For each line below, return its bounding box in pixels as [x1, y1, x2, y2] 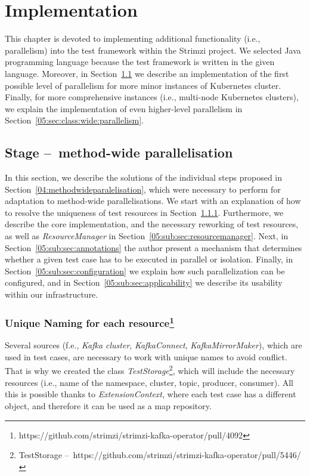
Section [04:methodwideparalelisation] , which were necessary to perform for [5, 183, 281, 195]
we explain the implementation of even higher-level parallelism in [5, 102, 243, 115]
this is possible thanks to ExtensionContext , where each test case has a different [5, 388, 296, 400]
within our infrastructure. [5, 288, 98, 301]
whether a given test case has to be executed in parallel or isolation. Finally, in [5, 253, 293, 265]
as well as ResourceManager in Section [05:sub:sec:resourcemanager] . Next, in [5, 230, 289, 242]
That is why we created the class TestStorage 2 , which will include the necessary [5, 363, 295, 377]
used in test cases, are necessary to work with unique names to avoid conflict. [5, 350, 287, 363]
